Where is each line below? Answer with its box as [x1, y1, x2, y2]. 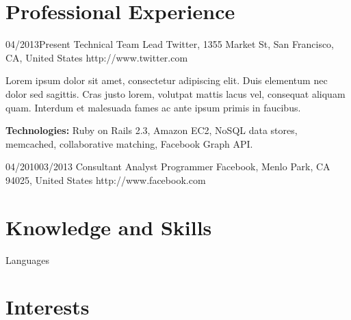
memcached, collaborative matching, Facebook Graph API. [5, 136, 253, 150]
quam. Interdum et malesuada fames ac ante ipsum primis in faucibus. [5, 100, 301, 114]
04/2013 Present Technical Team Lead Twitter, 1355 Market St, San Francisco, [5, 37, 335, 51]
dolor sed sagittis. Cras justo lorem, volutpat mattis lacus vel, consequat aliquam [5, 86, 346, 101]
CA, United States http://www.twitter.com [5, 50, 188, 64]
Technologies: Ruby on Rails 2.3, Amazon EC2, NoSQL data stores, [5, 123, 298, 137]
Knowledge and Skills [5, 213, 212, 241]
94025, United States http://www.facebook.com [5, 172, 206, 187]
